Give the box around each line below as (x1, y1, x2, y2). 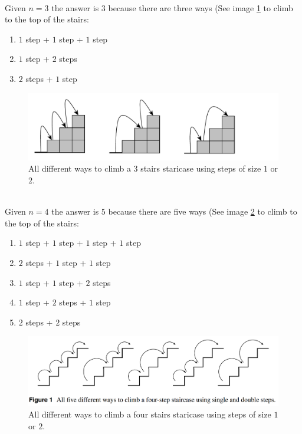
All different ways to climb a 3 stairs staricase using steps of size (28, 162, 261, 175)
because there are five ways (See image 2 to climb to (108, 205, 297, 218)
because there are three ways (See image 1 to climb (108, 1, 293, 14)
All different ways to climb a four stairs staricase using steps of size (28, 408, 271, 420)
